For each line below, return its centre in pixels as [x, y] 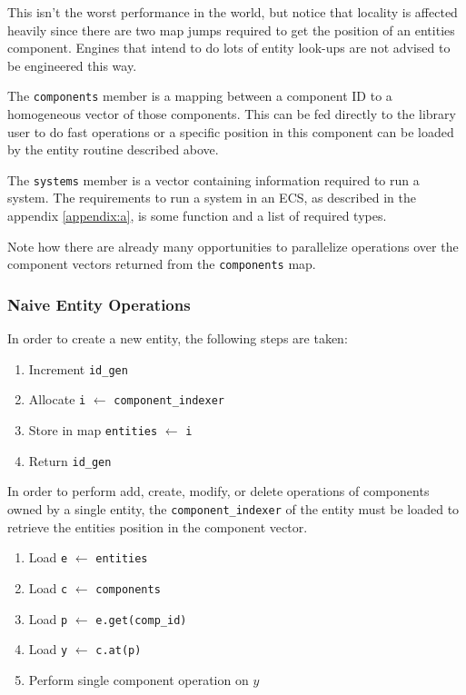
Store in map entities [93, 430]
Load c [48, 587]
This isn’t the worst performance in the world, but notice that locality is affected [233, 12]
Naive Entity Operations [99, 304]
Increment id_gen [78, 368]
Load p [48, 618]
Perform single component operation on [139, 679]
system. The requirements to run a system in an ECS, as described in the [212, 198]
